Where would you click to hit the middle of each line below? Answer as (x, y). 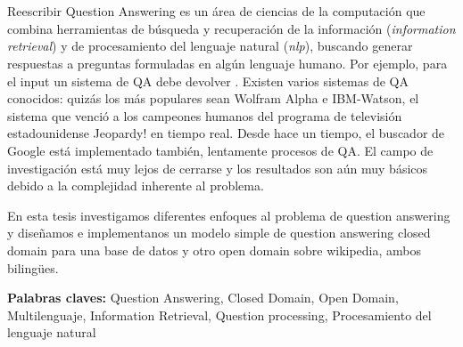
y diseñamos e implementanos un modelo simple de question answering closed (219, 233)
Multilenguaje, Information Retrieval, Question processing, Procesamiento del (219, 315)
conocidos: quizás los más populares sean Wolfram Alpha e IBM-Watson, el (213, 98)
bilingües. (33, 267)
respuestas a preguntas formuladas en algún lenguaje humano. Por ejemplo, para (227, 63)
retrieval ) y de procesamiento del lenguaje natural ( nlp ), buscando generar (210, 46)
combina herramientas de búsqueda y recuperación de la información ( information (231, 28)
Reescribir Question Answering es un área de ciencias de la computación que (216, 11)
